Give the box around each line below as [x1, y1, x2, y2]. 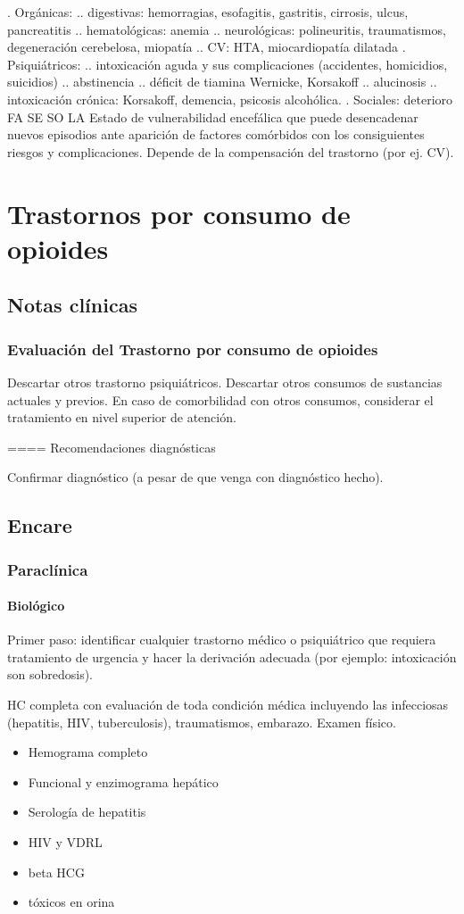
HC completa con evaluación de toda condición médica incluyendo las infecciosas [7, 695, 449, 714]
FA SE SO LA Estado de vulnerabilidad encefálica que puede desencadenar [7, 107, 418, 126]
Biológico [7, 596, 65, 615]
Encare [7, 511, 72, 539]
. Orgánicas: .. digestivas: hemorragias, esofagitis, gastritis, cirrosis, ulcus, [7, 3, 409, 21]
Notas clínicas [7, 291, 137, 319]
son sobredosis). [7, 665, 94, 684]
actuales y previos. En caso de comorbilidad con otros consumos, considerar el [7, 390, 434, 409]
